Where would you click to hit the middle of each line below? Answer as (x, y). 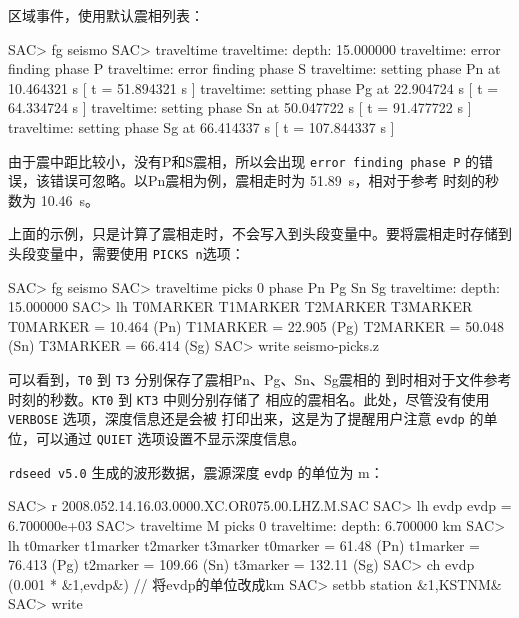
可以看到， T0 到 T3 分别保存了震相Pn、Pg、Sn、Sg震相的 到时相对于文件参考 (260, 379)
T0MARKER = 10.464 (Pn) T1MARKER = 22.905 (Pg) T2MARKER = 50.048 (256, 325)
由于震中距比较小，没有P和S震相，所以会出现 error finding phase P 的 (243, 160)
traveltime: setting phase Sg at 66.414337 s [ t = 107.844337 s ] (201, 126)
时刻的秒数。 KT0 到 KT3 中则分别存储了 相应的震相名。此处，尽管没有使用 (249, 398)
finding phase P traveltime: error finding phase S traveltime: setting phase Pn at (254, 68)
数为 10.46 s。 (54, 199)
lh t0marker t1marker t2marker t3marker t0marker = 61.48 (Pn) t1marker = (244, 544)
